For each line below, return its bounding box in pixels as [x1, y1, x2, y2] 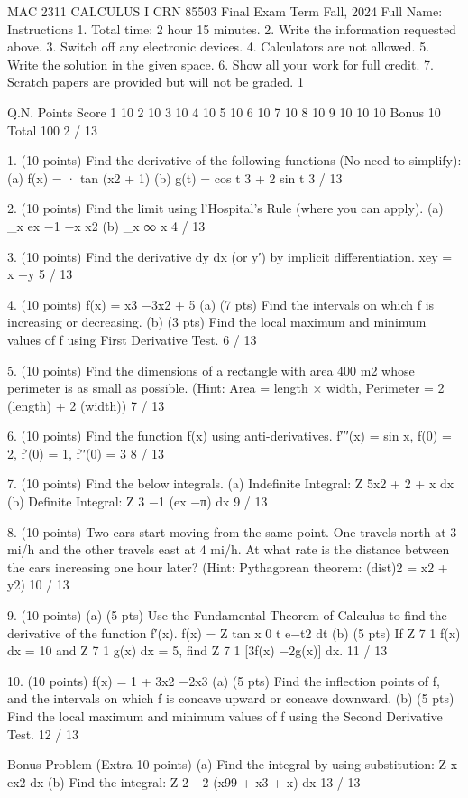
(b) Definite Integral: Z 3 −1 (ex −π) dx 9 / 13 [7, 492, 268, 511]
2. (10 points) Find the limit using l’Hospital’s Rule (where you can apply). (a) [7, 199, 444, 218]
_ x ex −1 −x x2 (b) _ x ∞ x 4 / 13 [7, 216, 206, 235]
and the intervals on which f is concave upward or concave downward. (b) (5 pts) [7, 689, 454, 708]
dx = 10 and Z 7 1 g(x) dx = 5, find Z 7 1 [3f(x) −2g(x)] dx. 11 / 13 [7, 641, 388, 660]
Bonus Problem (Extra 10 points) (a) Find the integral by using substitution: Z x [7, 755, 458, 774]
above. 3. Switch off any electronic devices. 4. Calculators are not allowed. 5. [7, 37, 430, 56]
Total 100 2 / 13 [7, 120, 97, 139]
